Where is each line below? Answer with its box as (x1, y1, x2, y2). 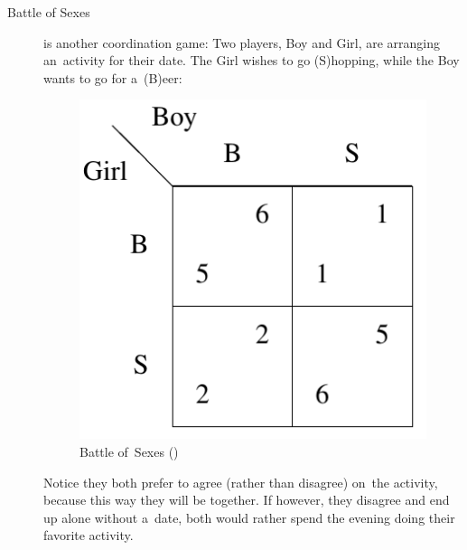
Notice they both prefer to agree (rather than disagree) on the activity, (43, 472, 438, 491)
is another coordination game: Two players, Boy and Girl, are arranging (43, 33, 441, 52)
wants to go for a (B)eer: (43, 68, 182, 87)
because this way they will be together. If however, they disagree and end (43, 490, 450, 509)
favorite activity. (43, 526, 134, 545)
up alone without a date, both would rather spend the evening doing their (43, 507, 455, 526)
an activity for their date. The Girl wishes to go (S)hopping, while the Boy (43, 51, 460, 70)
